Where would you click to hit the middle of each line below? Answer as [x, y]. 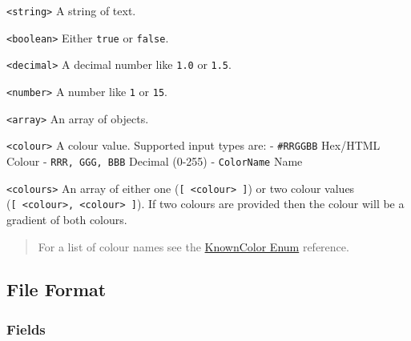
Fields [26, 329]
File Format [56, 289]
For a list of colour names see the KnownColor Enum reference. [193, 246]
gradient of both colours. [67, 219]
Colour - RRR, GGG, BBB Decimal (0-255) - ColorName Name [155, 160]
